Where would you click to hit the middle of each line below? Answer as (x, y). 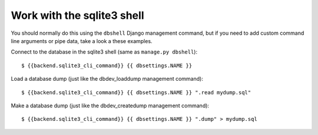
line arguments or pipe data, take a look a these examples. (82, 41)
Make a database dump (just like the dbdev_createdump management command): (110, 106)
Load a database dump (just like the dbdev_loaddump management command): (107, 79)
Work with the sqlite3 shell (77, 15)
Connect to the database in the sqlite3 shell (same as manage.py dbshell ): (104, 52)
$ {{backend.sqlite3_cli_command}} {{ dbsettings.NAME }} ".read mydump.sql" (136, 92)
